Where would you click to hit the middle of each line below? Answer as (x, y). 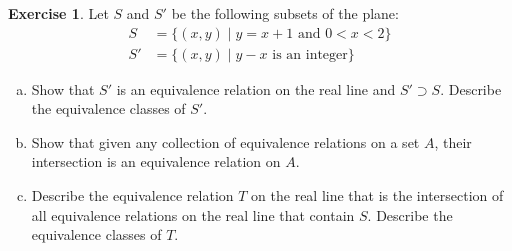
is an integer (310, 54)
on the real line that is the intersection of (377, 195)
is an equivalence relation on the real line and (256, 88)
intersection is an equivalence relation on (156, 161)
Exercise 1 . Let (58, 13)
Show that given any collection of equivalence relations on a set (225, 141)
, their (453, 141)
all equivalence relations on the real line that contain (193, 214)
